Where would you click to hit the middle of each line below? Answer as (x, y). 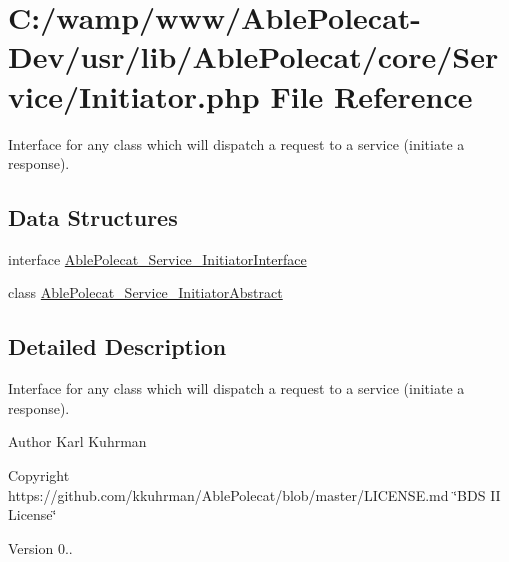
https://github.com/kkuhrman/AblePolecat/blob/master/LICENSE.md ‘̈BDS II (254, 494)
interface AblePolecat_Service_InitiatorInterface (157, 258)
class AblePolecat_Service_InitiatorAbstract (145, 292)
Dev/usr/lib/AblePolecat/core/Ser (253, 56)
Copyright (39, 475)
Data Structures (93, 217)
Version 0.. (40, 547)
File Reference (371, 95)
